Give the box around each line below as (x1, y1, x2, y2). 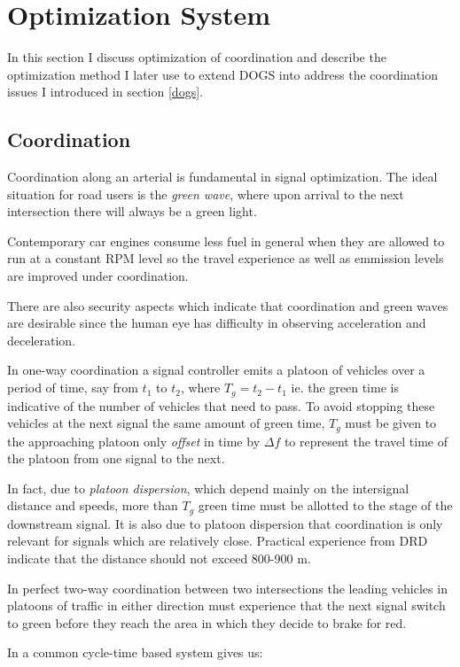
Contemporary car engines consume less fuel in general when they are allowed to (7, 231, 445, 250)
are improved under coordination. (7, 267, 189, 285)
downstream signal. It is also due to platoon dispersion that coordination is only (7, 514, 443, 532)
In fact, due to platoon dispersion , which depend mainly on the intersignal (7, 478, 409, 497)
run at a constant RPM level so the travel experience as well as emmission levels (7, 249, 444, 268)
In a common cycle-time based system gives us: (7, 643, 263, 662)
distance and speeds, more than (7, 496, 178, 515)
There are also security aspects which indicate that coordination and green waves (7, 296, 448, 314)
